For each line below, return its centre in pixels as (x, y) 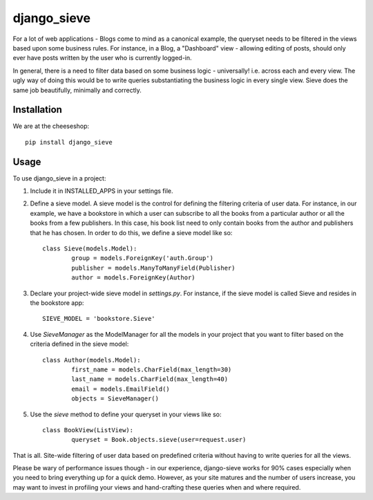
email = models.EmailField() (121, 389)
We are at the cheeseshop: (51, 126)
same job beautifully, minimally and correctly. (77, 90)
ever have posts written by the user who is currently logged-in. (103, 58)
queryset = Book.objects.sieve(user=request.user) (159, 440)
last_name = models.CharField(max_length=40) (150, 379)
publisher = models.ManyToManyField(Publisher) (153, 268)
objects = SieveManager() (115, 399)
